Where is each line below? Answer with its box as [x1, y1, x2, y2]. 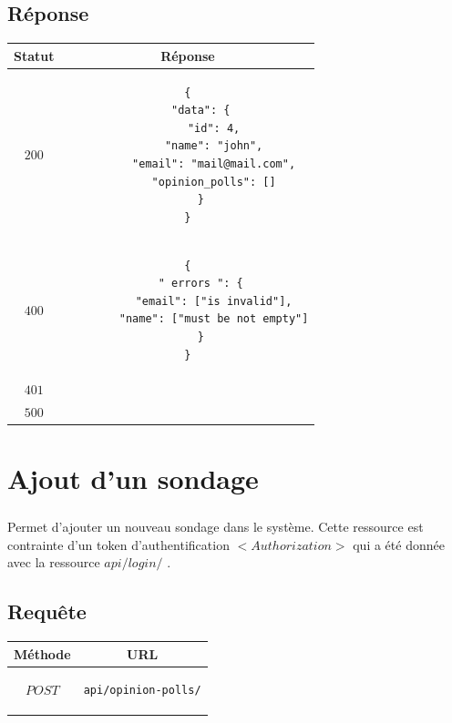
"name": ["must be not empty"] [118, 312, 309, 326]
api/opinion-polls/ [83, 684, 201, 698]
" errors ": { [158, 277, 243, 290]
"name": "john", [164, 139, 263, 153]
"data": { [171, 104, 231, 117]
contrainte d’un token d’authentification [7, 535, 230, 554]
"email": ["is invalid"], [135, 294, 293, 308]
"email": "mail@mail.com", [132, 157, 296, 170]
